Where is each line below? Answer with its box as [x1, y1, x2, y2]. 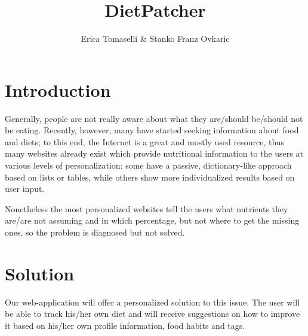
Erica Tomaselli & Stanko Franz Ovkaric [81, 32, 230, 45]
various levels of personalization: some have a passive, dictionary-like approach [5, 159, 292, 172]
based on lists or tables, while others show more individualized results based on [5, 170, 295, 183]
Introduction [5, 77, 111, 102]
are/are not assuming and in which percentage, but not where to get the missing [5, 214, 300, 227]
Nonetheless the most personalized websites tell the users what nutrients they [5, 202, 288, 215]
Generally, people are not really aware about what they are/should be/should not [5, 112, 303, 124]
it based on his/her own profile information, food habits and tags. [5, 319, 245, 331]
